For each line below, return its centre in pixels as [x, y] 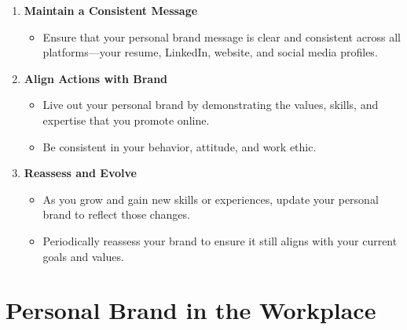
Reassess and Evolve [80, 173]
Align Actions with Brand [96, 78]
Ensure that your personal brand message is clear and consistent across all [222, 36]
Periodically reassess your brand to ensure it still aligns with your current [220, 240]
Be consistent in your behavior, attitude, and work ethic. [180, 146]
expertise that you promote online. [126, 120]
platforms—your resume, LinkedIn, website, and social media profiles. [210, 52]
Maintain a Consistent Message [111, 10]
